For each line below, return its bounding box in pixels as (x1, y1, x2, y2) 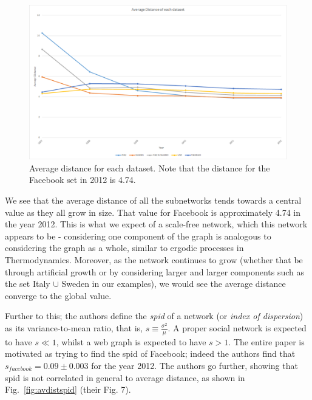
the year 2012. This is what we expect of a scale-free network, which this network (5, 218, 308, 230)
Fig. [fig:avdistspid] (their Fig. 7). (5, 383, 131, 396)
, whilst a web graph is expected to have (56, 335, 206, 348)
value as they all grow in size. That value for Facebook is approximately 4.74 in (5, 205, 301, 218)
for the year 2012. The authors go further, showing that (91, 359, 298, 371)
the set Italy (5, 277, 50, 290)
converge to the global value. (5, 289, 112, 302)
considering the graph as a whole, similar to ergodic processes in (5, 241, 244, 254)
